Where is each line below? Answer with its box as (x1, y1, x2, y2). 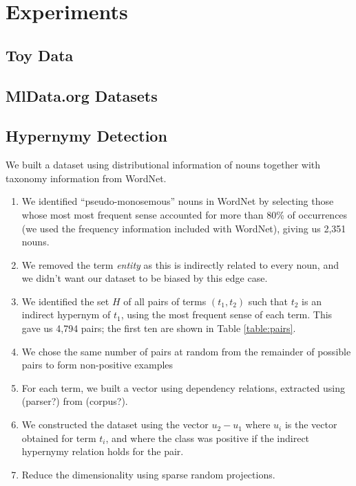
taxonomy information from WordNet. (6, 170, 167, 185)
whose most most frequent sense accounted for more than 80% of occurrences (21, 207, 348, 221)
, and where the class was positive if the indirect (105, 430, 310, 445)
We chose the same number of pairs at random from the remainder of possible (21, 344, 351, 358)
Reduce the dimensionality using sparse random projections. (21, 467, 275, 481)
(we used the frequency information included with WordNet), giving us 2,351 (21, 221, 346, 235)
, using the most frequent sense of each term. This (121, 307, 333, 322)
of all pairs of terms (123, 294, 207, 308)
